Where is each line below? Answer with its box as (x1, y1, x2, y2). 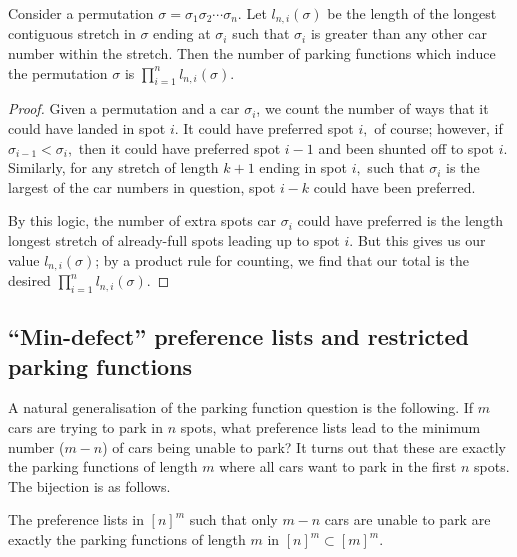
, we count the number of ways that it (256, 98, 489, 119)
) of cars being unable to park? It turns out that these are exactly (102, 436, 506, 457)
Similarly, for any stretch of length (8, 157, 219, 178)
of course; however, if (374, 118, 503, 139)
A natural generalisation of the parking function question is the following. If (8, 397, 474, 418)
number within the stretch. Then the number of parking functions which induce (8, 43, 496, 64)
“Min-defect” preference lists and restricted (8, 321, 470, 352)
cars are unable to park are (324, 509, 491, 530)
